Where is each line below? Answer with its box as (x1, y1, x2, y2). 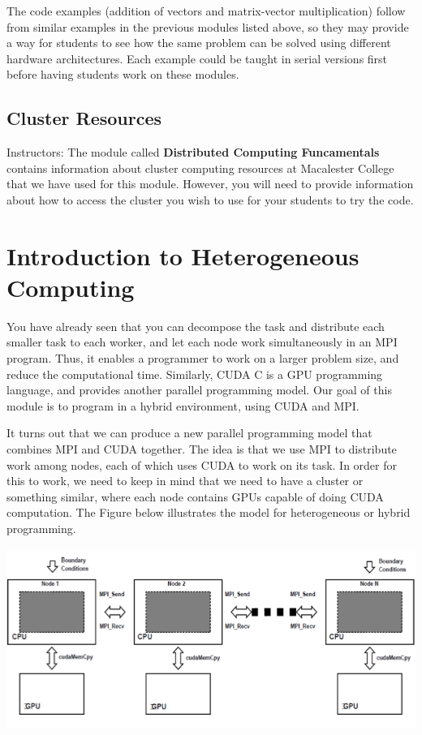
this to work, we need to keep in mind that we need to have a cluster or (6, 472, 364, 489)
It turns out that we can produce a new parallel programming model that (6, 424, 372, 441)
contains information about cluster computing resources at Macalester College (6, 159, 394, 176)
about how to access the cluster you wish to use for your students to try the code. (6, 191, 414, 208)
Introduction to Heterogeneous (6, 239, 360, 272)
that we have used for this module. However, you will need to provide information (6, 175, 414, 192)
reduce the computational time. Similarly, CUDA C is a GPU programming (6, 365, 383, 382)
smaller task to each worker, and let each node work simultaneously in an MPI (6, 333, 398, 350)
